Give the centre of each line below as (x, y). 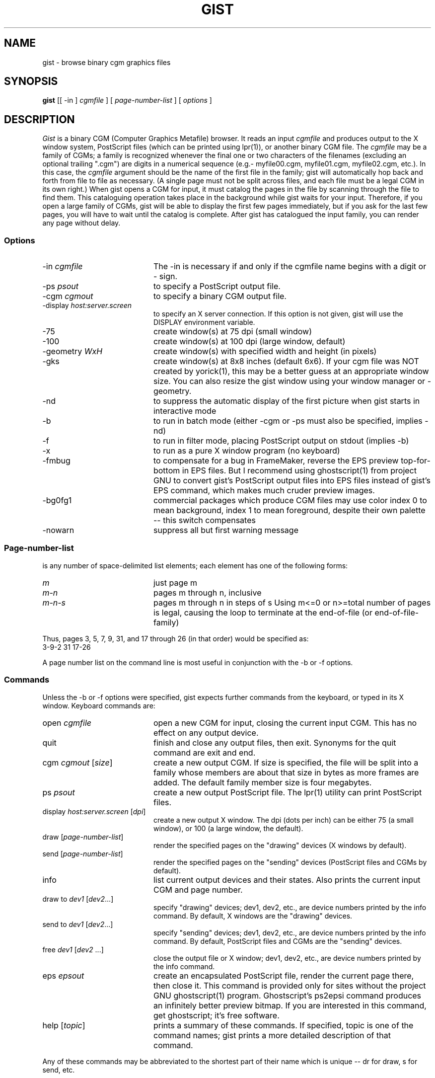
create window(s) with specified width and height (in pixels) (265, 351)
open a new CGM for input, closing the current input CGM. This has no (285, 723)
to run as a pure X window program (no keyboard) (247, 451)
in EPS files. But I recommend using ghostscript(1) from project (299, 471)
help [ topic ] (64, 1025)
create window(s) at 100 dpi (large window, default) (249, 342)
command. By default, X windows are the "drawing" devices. (253, 916)
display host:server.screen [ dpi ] (94, 811)
